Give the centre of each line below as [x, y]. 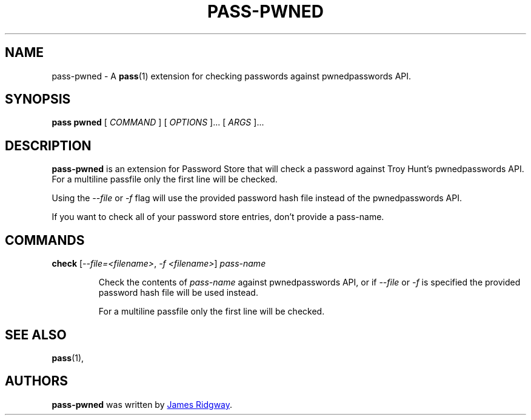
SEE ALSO [36, 335]
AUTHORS [37, 381]
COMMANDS [45, 240]
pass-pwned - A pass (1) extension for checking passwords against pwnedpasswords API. [232, 76]
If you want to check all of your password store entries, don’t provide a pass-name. [218, 217]
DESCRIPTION [48, 145]
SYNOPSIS [38, 99]
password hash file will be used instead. [178, 293]
